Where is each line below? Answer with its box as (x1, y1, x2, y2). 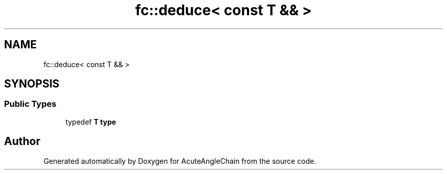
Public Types (4, 99, 57, 109)
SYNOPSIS (4, 77, 60, 91)
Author (4, 135, 40, 148)
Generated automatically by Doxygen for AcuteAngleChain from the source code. (43, 156, 316, 165)
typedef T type (65, 117, 116, 126)
